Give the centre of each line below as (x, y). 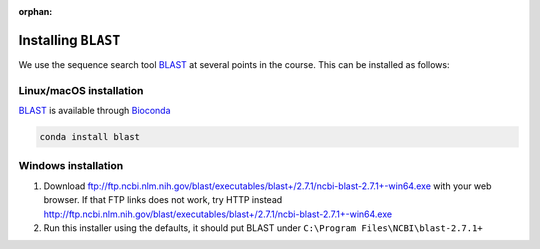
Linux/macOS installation (81, 90)
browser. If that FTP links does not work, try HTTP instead (163, 200)
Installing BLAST (69, 40)
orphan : (35, 11)
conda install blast (89, 137)
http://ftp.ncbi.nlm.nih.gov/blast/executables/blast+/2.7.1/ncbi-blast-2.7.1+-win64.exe (218, 214)
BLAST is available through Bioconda (94, 111)
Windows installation (71, 166)
